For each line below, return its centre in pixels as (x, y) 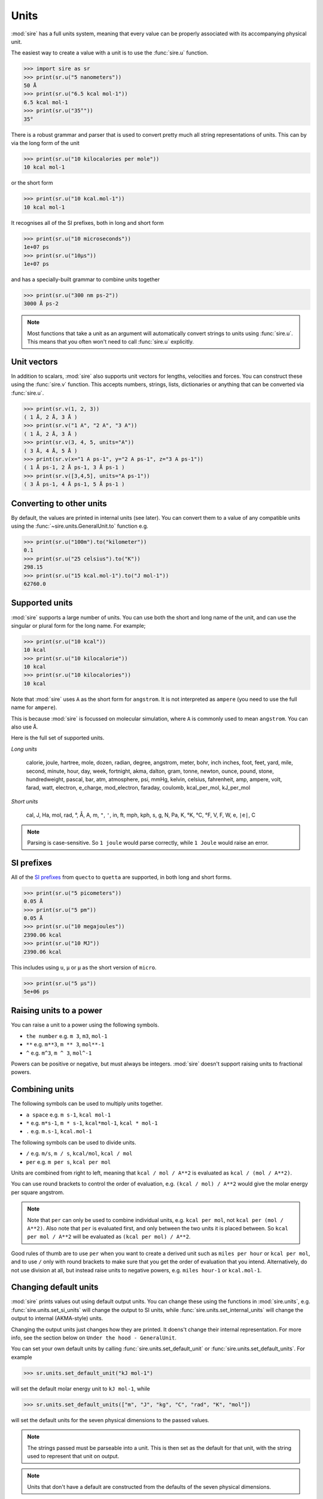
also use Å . (25, 727)
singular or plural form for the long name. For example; (78, 625)
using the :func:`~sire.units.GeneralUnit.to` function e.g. (80, 526)
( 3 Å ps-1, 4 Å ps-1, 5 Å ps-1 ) (74, 484)
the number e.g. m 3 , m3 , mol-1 (67, 1036)
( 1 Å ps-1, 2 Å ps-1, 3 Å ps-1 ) (74, 467)
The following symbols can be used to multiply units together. (87, 1104)
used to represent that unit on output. (73, 1456)
